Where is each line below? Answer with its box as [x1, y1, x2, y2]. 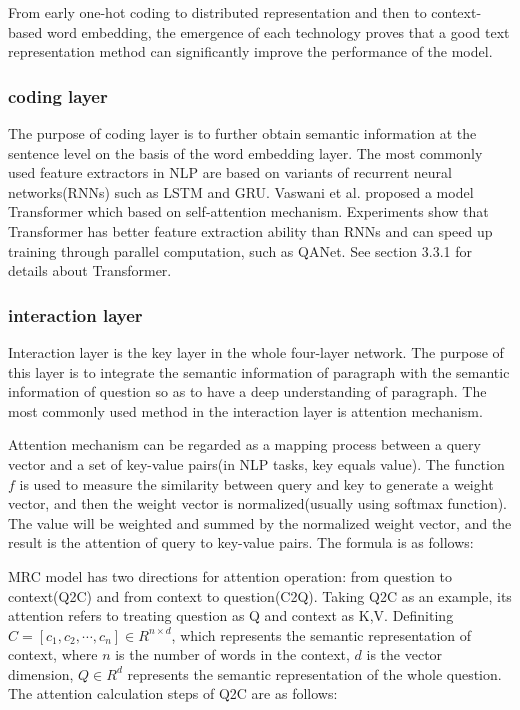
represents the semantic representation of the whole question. [127, 663, 502, 684]
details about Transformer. [8, 260, 172, 281]
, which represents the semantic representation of [171, 624, 472, 645]
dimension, [8, 663, 74, 684]
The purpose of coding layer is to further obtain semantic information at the [8, 123, 477, 143]
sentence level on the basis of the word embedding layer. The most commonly [8, 142, 483, 163]
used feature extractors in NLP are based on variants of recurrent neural [8, 162, 452, 183]
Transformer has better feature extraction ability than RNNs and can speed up [8, 220, 493, 241]
